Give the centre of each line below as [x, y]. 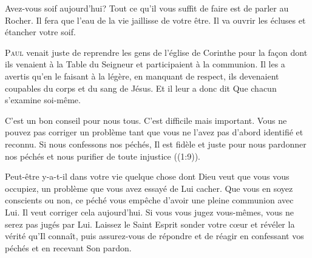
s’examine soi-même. [43, 100]
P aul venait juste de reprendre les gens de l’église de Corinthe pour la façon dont [156, 52]
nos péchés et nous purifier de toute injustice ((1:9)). [103, 156]
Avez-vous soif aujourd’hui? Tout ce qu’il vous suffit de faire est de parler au [147, 8]
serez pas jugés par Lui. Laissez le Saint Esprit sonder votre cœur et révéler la [150, 224]
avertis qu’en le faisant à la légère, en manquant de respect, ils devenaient [142, 76]
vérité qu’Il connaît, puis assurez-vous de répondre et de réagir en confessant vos [154, 236]
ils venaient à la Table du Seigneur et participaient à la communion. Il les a [145, 64]
